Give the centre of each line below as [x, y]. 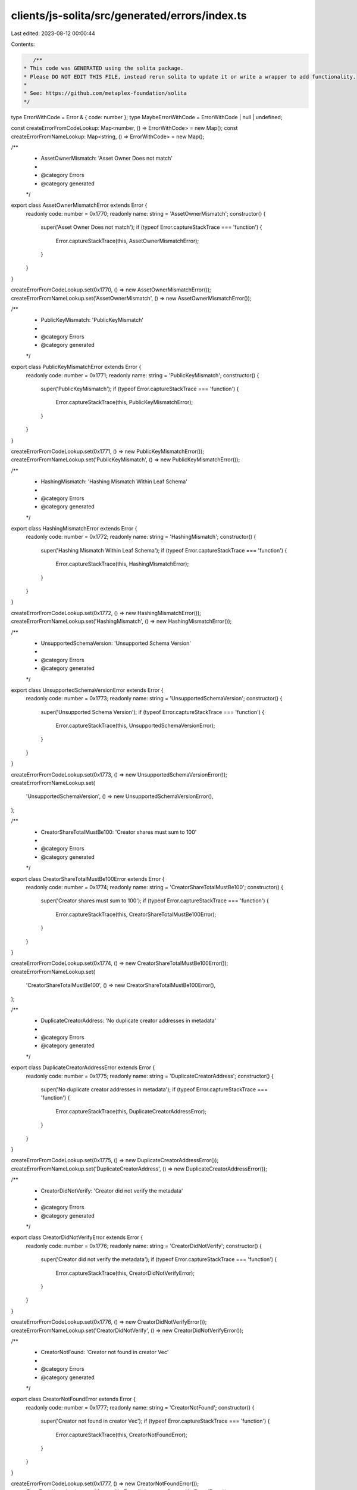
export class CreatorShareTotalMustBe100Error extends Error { [88, 879]
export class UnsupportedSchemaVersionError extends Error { [87, 690]
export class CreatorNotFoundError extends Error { [73, 1399]
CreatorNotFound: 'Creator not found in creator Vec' [105, 1352]
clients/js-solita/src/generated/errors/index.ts [129, 15]
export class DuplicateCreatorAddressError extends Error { [83, 1067]
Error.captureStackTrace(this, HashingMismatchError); [122, 564]
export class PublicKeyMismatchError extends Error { [76, 367]
